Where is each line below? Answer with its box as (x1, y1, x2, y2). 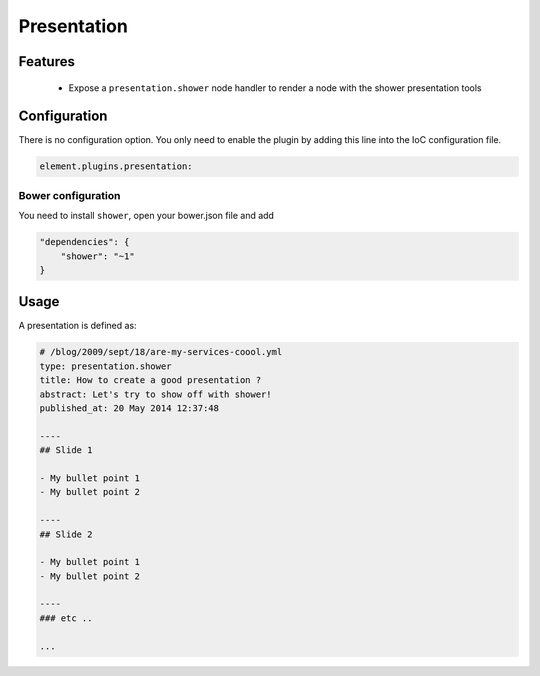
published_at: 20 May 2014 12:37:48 (39, 403, 220, 414)
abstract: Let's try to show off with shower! (39, 388, 272, 400)
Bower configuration (18, 188, 121, 202)
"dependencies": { (39, 236, 130, 248)
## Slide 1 (39, 445, 93, 456)
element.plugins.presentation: (39, 161, 194, 172)
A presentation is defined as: (18, 320, 137, 332)
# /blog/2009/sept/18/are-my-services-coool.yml (39, 346, 283, 358)
